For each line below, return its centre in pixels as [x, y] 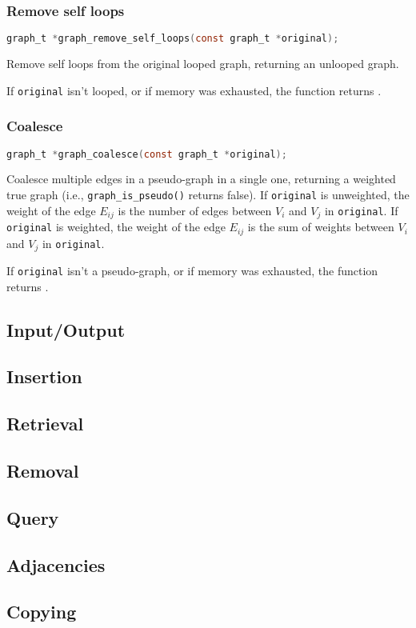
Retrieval [45, 424]
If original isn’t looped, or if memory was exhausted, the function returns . [194, 90]
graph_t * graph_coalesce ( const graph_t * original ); [147, 154]
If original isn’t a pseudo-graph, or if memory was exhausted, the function [192, 271]
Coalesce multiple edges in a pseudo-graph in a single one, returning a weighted [201, 179]
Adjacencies [56, 564]
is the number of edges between [195, 210]
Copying [42, 612]
